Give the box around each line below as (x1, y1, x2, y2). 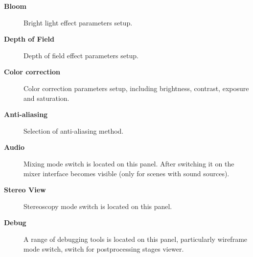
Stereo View (4, 185, 46, 195)
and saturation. (23, 93, 69, 103)
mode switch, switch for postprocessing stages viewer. (23, 243, 184, 254)
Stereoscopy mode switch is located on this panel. (23, 201, 172, 211)
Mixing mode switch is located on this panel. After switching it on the (23, 158, 234, 168)
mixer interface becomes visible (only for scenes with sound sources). (23, 168, 230, 178)
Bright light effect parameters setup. (23, 17, 133, 27)
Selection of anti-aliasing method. (23, 125, 124, 136)
